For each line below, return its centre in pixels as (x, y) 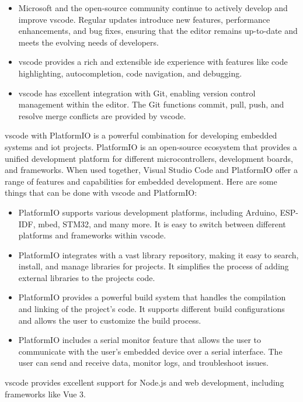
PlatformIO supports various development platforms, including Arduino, (148, 212)
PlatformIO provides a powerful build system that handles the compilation (152, 297)
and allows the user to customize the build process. (110, 320)
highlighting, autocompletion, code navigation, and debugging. (130, 73)
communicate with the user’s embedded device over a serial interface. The (150, 351)
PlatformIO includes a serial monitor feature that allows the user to (140, 340)
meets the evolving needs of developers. (88, 42)
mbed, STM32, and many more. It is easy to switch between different (162, 223)
